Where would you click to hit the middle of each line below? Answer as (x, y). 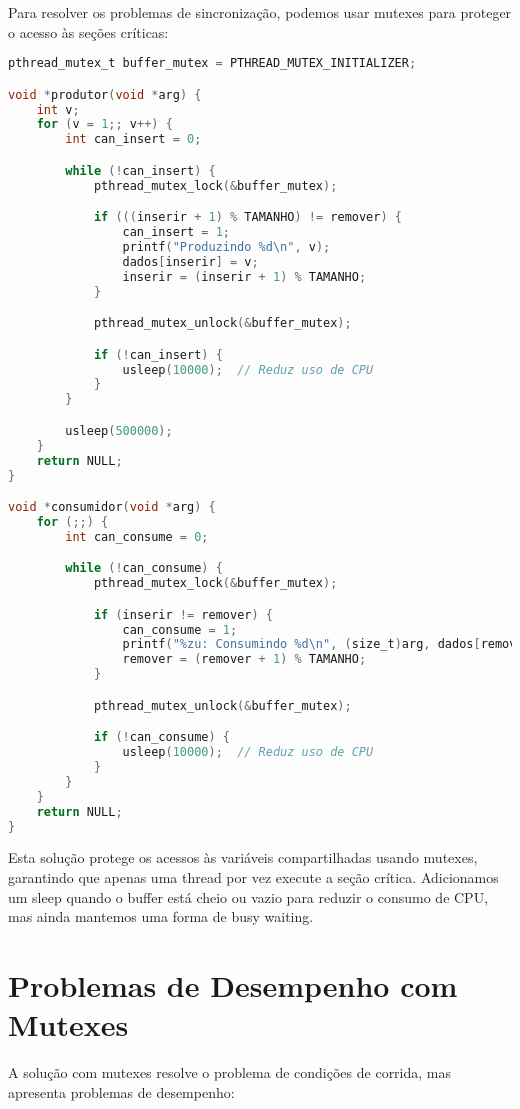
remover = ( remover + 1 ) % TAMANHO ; (244, 659)
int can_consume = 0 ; (137, 536)
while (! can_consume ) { (144, 568)
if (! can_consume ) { (161, 737)
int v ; (58, 109)
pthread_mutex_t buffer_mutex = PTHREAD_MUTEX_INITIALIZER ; (212, 63)
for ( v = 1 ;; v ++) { (104, 124)
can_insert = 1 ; (176, 232)
